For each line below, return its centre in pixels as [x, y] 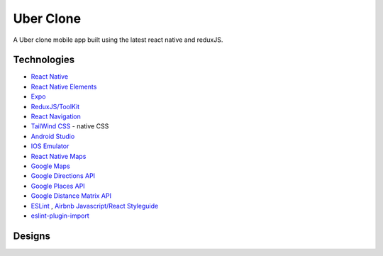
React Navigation [56, 116]
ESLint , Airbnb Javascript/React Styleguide [95, 206]
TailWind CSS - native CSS [70, 126]
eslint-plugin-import [60, 216]
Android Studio [53, 136]
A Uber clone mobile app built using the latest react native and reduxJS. [118, 40]
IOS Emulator [50, 146]
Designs [32, 236]
